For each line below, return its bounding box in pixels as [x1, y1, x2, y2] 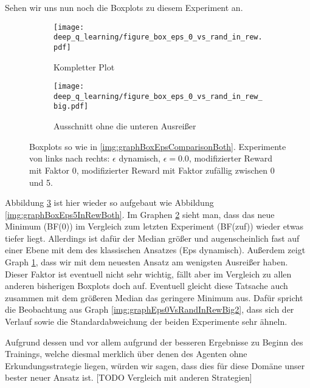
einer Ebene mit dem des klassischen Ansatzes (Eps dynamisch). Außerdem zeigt [5, 243, 306, 256]
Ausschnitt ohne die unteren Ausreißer [53, 120, 196, 132]
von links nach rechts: [29, 152, 110, 165]
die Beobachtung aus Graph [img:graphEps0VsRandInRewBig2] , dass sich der [5, 303, 294, 316]
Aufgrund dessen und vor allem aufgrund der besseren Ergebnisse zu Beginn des [5, 335, 303, 348]
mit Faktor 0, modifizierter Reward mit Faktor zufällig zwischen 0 [29, 163, 275, 176]
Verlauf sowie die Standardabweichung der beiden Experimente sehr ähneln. [5, 315, 288, 328]
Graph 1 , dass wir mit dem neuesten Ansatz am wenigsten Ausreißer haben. [5, 256, 288, 268]
